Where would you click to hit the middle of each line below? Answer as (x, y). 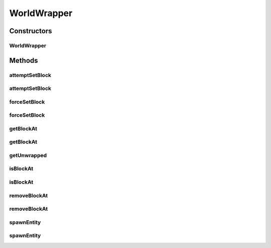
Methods (24, 60)
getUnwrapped (28, 155)
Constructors (31, 31)
